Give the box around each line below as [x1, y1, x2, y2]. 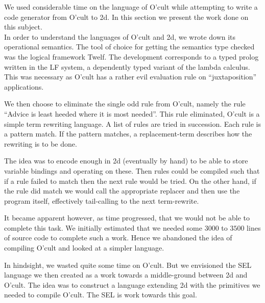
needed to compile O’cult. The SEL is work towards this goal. [4, 289, 197, 300]
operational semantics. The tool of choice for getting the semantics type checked [4, 41, 255, 52]
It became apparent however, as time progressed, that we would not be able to [4, 212, 250, 223]
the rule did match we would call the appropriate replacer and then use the [4, 185, 240, 196]
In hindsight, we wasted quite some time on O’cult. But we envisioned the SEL [4, 259, 252, 270]
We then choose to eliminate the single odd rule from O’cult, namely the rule [4, 98, 246, 109]
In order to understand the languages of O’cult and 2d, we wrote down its [4, 31, 236, 42]
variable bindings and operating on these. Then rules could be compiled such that [4, 165, 260, 176]
